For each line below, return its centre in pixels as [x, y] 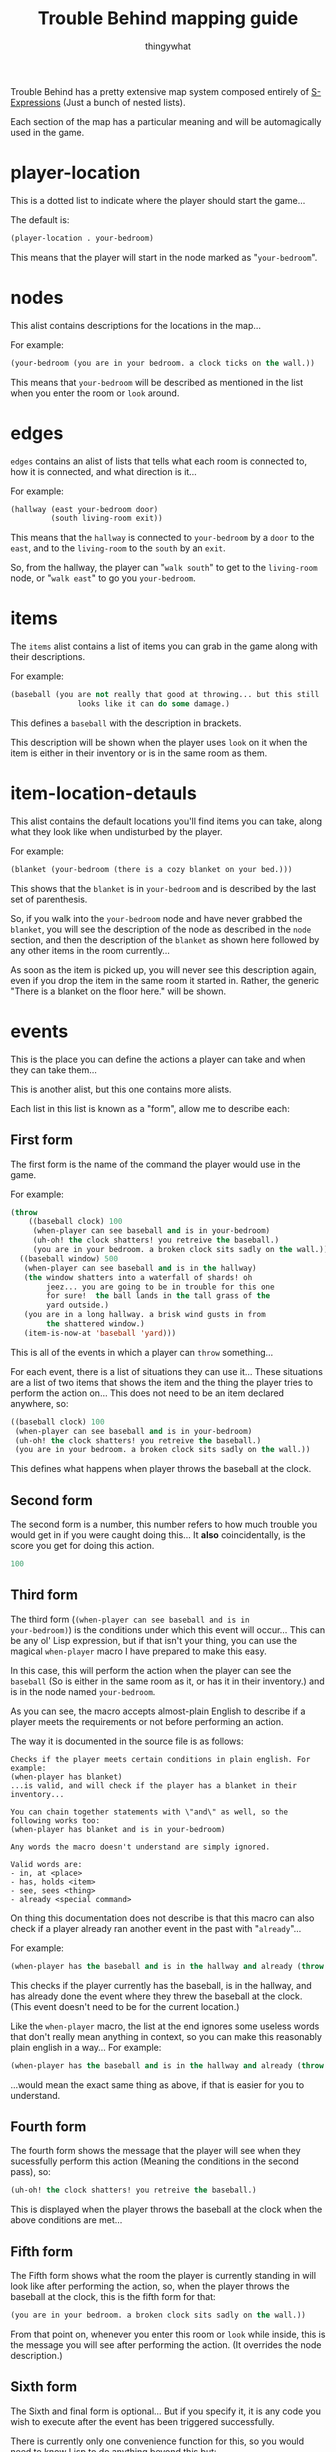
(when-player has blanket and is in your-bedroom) [118, 1829]
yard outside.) [78, 1305]
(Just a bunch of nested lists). [125, 102]
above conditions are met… [66, 2220]
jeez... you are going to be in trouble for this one [160, 1287]
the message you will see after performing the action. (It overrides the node [166, 2344]
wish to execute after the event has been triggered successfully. [142, 2421]
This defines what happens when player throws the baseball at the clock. [161, 1469]
